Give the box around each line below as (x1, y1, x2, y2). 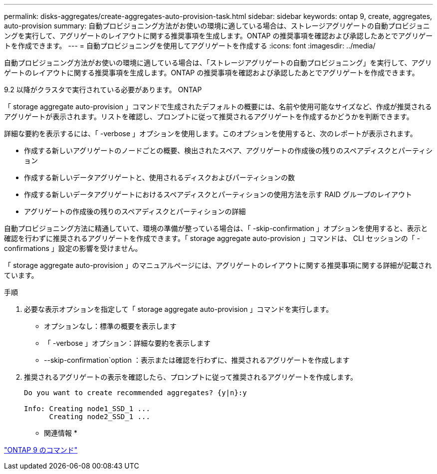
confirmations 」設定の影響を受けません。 (4, 244, 142, 252)
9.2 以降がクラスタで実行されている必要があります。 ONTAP (4, 85, 202, 94)
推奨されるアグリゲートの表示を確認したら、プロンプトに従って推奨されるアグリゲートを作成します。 (24, 373, 358, 381)
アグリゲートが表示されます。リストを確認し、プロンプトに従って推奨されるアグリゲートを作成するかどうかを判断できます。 (4, 112, 414, 121)
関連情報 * (44, 429, 77, 437)
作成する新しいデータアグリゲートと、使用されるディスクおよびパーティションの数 (24, 173, 295, 182)
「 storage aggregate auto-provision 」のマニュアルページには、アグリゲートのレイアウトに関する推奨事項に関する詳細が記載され (4, 261, 432, 269)
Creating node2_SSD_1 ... (49, 413, 150, 421)
